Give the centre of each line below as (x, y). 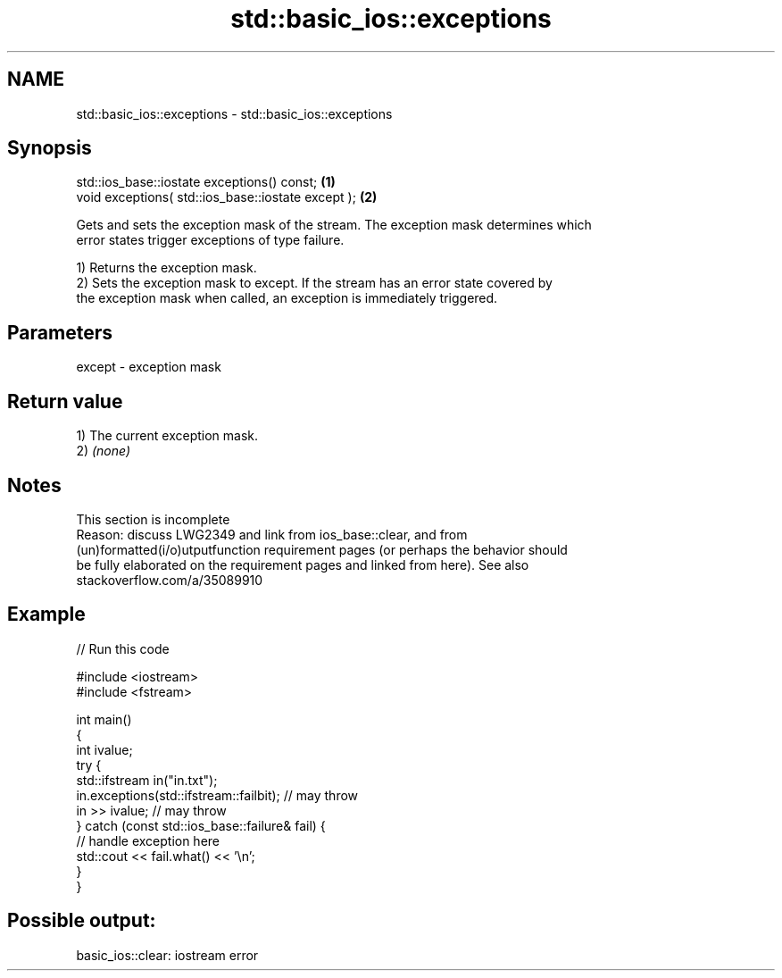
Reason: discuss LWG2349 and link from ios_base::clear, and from (272, 534)
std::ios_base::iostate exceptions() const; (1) (206, 182)
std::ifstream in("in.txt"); (147, 780)
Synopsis (50, 148)
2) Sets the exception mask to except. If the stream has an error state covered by (314, 283)
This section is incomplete (153, 519)
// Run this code (123, 648)
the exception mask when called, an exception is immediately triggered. (287, 298)
